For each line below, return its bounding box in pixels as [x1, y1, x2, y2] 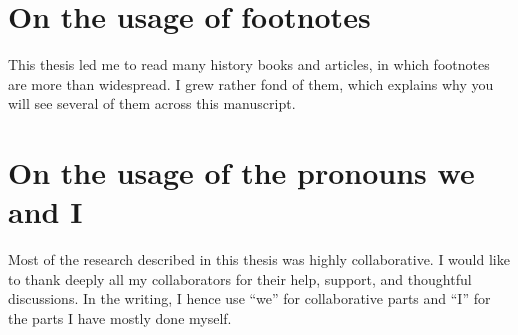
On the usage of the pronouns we [8, 152, 475, 193]
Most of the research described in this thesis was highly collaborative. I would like [8, 249, 510, 270]
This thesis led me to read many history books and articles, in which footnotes [8, 54, 490, 75]
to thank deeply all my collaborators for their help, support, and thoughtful [8, 268, 472, 289]
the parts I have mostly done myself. [8, 308, 232, 328]
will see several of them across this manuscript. [8, 93, 296, 114]
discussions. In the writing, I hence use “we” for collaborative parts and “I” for [8, 288, 491, 309]
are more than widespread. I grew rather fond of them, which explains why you [8, 73, 494, 94]
